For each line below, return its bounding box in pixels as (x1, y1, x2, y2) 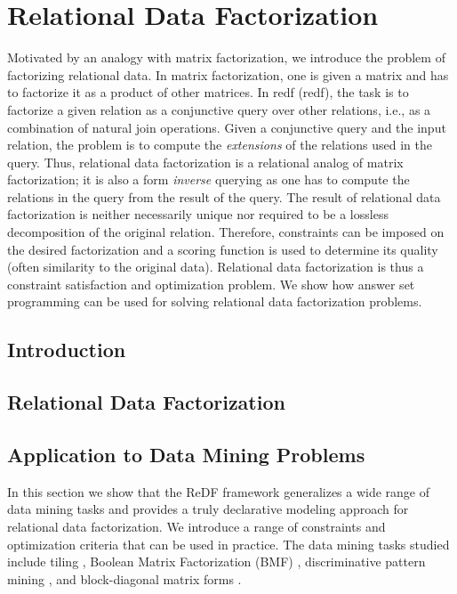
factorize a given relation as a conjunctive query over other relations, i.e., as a (7, 100, 431, 118)
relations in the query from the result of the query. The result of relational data (7, 187, 441, 206)
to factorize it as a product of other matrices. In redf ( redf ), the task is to (7, 83, 409, 102)
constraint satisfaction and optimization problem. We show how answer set (7, 274, 415, 293)
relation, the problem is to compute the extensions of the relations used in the (7, 135, 432, 154)
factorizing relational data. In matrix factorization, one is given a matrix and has (7, 65, 449, 84)
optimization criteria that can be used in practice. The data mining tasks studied (7, 534, 450, 553)
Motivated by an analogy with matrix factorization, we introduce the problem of (7, 48, 445, 67)
